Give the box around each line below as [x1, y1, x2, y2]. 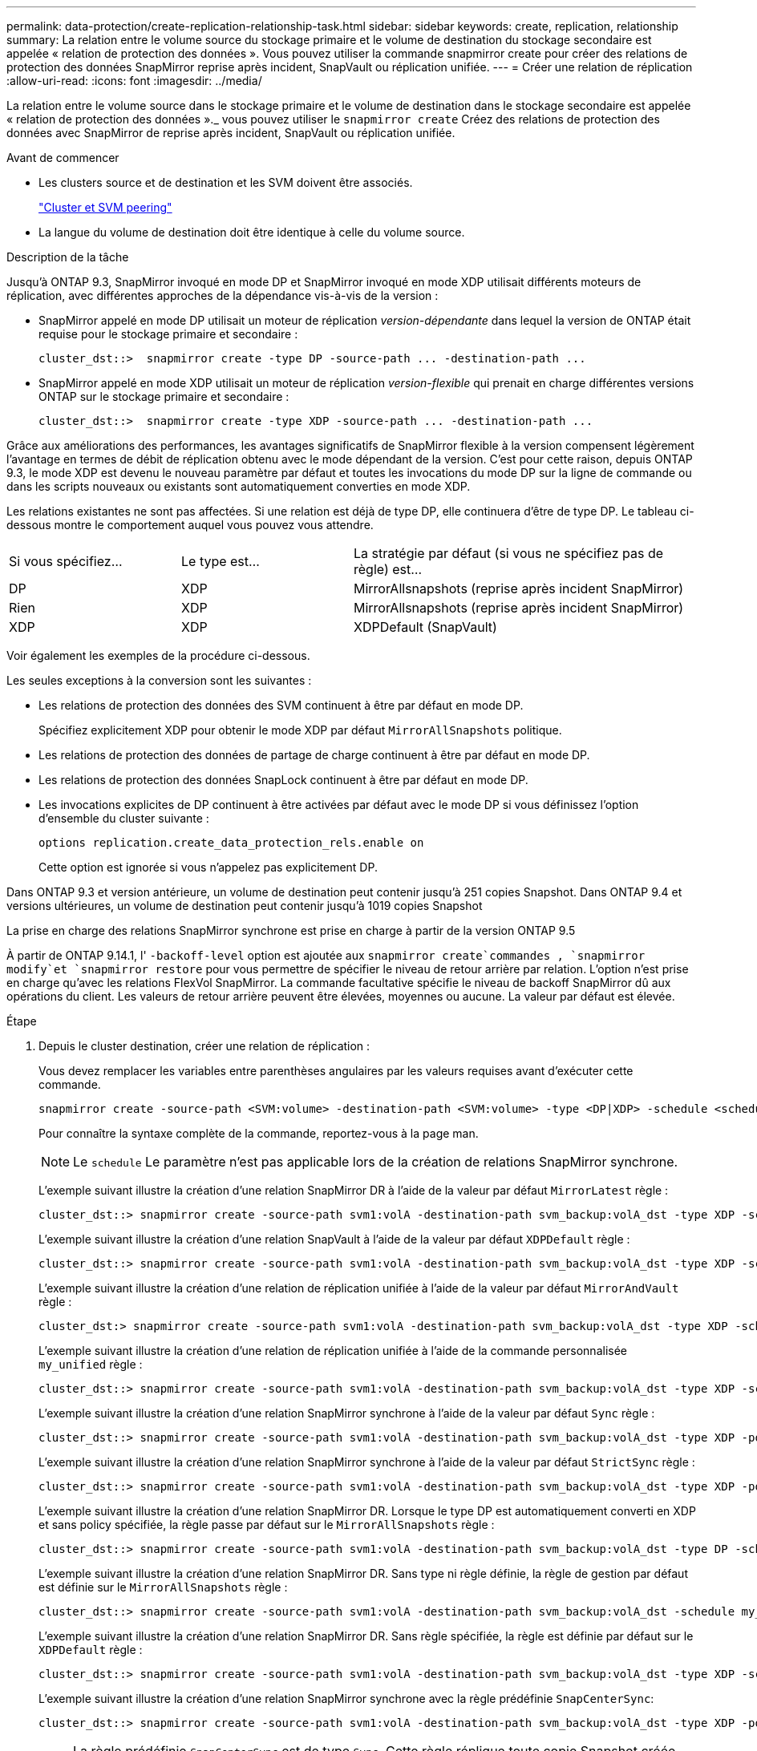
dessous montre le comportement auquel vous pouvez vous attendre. [6, 518, 374, 532]
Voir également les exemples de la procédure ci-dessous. [6, 649, 310, 662]
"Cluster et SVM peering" [38, 200, 172, 214]
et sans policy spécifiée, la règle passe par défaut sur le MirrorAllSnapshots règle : [38, 1518, 495, 1531]
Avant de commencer [6, 151, 119, 164]
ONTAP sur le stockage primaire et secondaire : [38, 390, 289, 403]
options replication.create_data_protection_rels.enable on [38, 836, 424, 849]
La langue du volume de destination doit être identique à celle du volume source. [38, 225, 465, 239]
